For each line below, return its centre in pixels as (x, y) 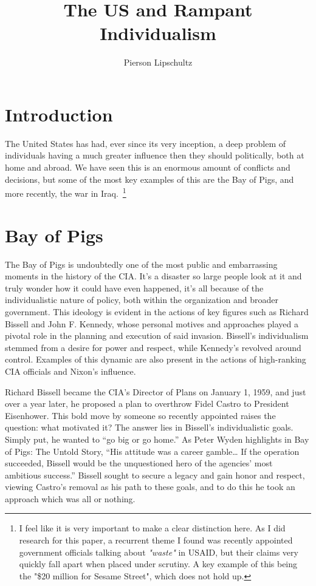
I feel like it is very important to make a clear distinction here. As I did (152, 528)
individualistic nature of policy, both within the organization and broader (142, 300)
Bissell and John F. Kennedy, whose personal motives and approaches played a (152, 323)
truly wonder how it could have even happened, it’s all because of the (134, 288)
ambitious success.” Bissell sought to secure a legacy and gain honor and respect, (155, 475)
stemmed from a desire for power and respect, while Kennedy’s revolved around (153, 347)
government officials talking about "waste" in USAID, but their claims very (159, 552)
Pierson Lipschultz (158, 62)
